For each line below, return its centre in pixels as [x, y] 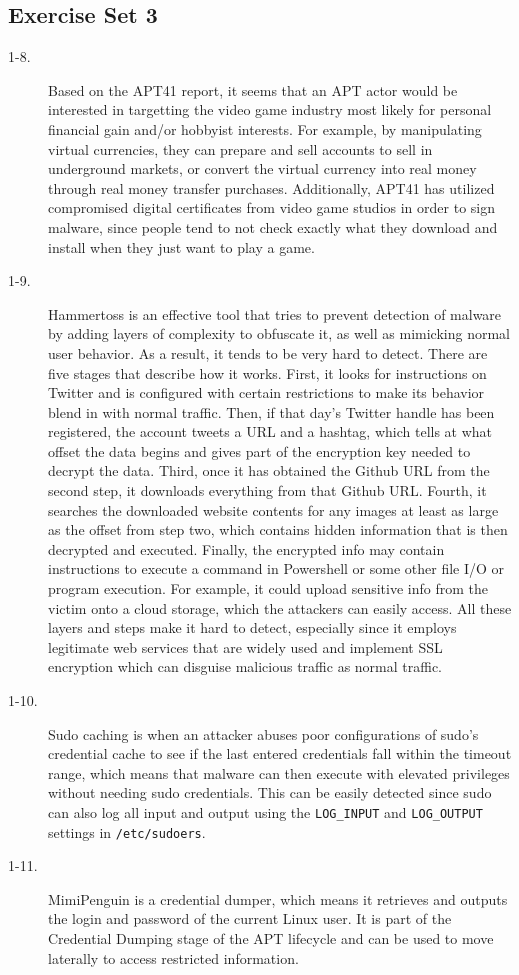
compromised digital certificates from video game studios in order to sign [272, 207]
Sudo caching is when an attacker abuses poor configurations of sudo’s [263, 733]
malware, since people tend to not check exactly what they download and [273, 226]
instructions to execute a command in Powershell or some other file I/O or [276, 568]
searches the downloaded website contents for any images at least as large [273, 509]
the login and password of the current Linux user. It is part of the [250, 918]
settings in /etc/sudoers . [127, 831]
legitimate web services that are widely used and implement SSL [245, 646]
